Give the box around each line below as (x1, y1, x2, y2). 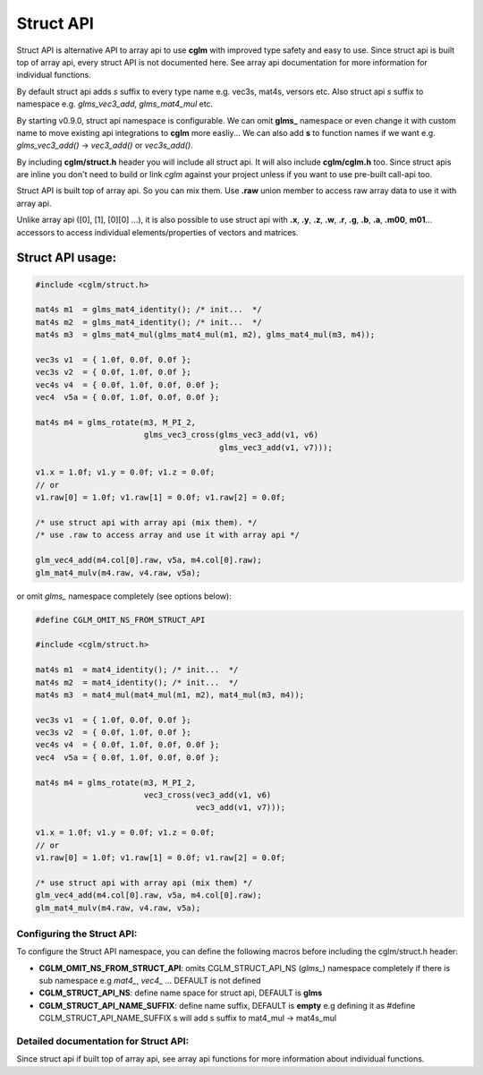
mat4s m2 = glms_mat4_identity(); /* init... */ (35, 317, 263, 327)
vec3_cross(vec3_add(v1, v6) (143, 790, 272, 800)
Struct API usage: (16, 251, 117, 266)
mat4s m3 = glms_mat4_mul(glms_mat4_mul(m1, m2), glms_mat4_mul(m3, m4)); (35, 329, 376, 340)
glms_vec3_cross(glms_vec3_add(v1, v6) (143, 430, 319, 440)
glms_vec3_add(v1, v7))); (219, 442, 333, 452)
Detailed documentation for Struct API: (16, 1035, 190, 1047)
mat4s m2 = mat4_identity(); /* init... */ (35, 677, 239, 687)
